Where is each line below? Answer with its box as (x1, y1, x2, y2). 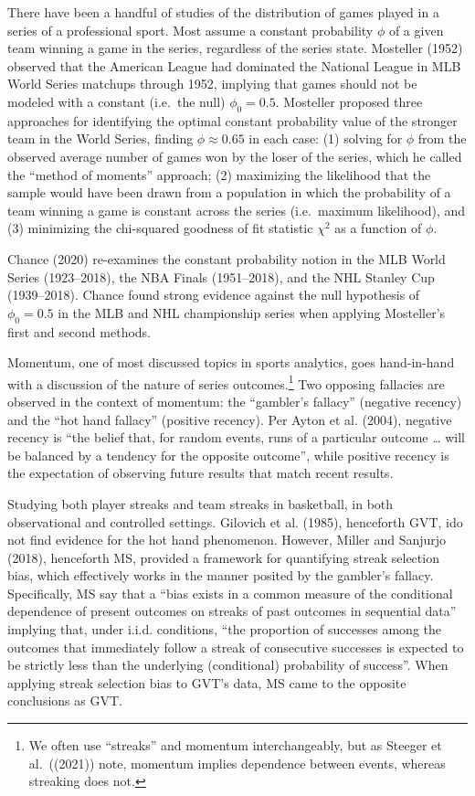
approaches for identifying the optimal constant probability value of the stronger (7, 111, 458, 130)
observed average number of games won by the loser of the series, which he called (7, 146, 462, 165)
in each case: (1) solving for (248, 129, 403, 148)
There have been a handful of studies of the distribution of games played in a (7, 3, 439, 21)
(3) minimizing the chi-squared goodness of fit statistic (7, 218, 313, 238)
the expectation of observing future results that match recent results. (7, 463, 394, 483)
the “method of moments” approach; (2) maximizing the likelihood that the (7, 165, 431, 184)
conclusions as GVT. (7, 691, 122, 710)
